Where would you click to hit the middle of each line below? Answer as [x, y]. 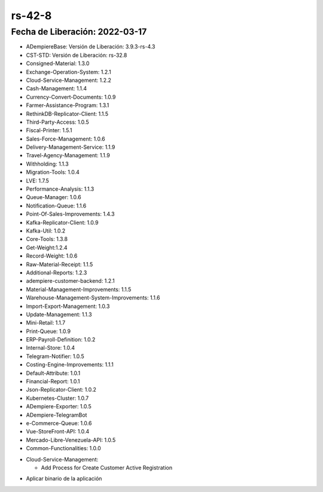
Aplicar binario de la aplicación [64, 479]
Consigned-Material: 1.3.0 [58, 63]
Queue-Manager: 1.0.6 [54, 197]
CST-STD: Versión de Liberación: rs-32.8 [77, 55]
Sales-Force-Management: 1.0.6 [65, 139]
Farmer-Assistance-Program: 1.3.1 [68, 105]
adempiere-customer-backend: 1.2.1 [70, 281]
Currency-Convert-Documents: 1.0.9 [71, 97]
